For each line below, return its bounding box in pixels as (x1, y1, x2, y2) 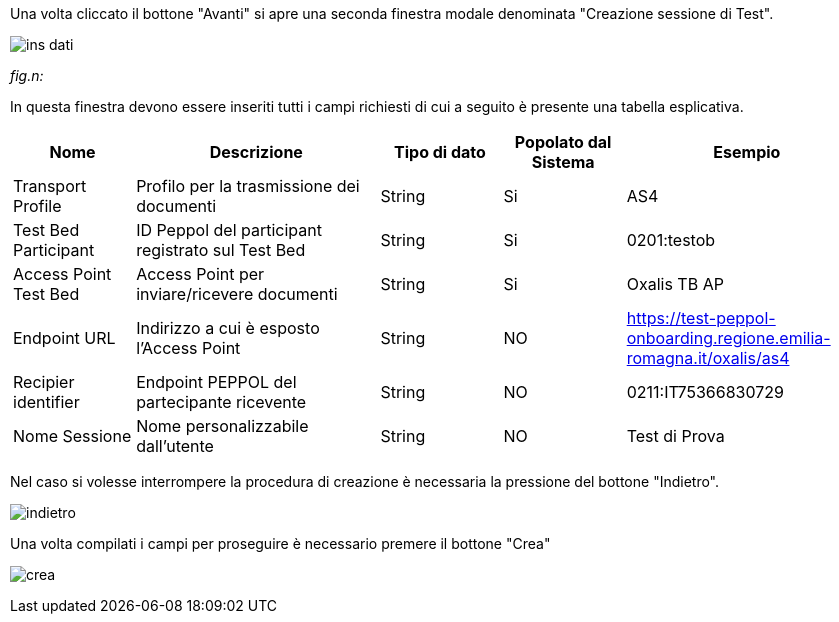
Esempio (713, 142, 781, 162)
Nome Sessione (13, 426, 132, 446)
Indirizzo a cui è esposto (136, 318, 320, 338)
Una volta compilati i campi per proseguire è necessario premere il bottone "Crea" (10, 535, 551, 552)
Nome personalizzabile (136, 416, 309, 436)
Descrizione (209, 142, 303, 162)
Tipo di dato (394, 142, 486, 162)
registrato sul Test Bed (136, 240, 306, 260)
